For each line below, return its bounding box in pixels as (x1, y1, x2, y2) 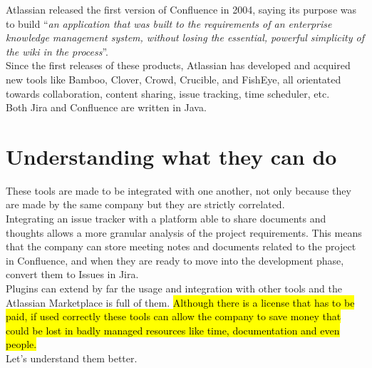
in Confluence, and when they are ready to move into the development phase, (6, 252, 344, 267)
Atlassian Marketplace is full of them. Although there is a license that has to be (6, 295, 355, 310)
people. (6, 337, 37, 352)
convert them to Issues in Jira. (6, 267, 139, 282)
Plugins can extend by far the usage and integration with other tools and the (6, 281, 342, 296)
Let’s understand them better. (6, 351, 138, 365)
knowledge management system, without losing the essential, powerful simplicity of (6, 30, 364, 45)
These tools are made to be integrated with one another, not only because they (6, 183, 351, 198)
